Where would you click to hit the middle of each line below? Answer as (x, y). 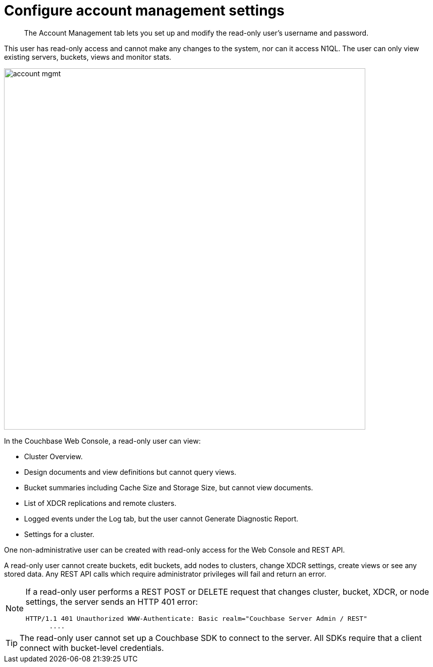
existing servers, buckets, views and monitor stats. (88, 57)
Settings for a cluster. (59, 534)
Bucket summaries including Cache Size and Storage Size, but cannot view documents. (169, 487)
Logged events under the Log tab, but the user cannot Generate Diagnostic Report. (161, 518)
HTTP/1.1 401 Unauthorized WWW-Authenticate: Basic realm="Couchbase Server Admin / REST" (196, 618)
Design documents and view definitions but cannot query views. (130, 472)
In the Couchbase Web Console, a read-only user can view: (102, 441)
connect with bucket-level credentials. (92, 648)
